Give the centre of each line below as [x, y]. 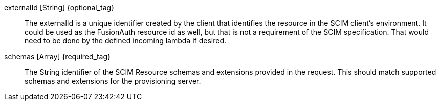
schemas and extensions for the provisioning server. [113, 81]
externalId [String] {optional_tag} [59, 7]
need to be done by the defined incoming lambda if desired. [125, 41]
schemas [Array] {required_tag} [58, 56]
